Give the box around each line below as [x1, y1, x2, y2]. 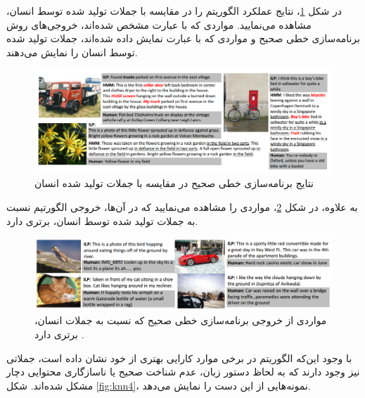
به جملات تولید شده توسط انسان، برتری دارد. [6, 213, 198, 228]
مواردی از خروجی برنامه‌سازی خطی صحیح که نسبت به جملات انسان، [34, 313, 327, 328]
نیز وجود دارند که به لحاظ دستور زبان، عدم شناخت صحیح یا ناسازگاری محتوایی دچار [6, 364, 360, 379]
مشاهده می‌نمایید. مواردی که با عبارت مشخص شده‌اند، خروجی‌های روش [6, 17, 312, 32]
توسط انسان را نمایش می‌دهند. [6, 44, 138, 59]
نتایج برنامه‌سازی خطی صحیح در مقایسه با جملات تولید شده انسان [34, 176, 314, 191]
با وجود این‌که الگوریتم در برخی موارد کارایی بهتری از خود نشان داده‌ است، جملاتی [6, 350, 352, 365]
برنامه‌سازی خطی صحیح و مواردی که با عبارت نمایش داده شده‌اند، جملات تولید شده [6, 31, 360, 46]
